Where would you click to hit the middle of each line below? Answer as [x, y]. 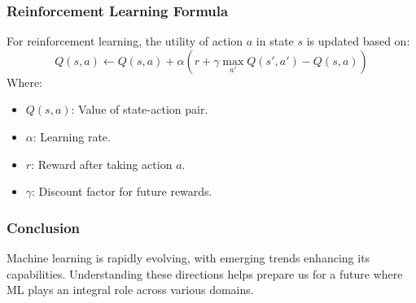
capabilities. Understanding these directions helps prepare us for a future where [205, 273]
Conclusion [43, 227]
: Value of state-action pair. [140, 109]
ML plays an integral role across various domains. [130, 290]
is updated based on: [358, 41]
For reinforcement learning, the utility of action [125, 41]
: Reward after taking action [102, 164]
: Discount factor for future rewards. [122, 191]
